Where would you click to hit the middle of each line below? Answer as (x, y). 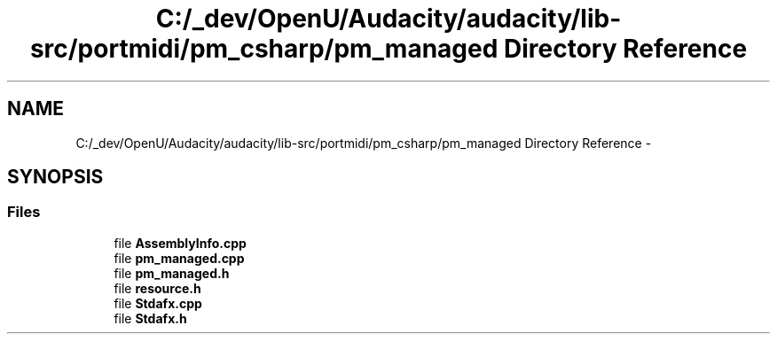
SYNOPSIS (55, 177)
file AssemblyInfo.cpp (180, 243)
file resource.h (157, 288)
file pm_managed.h (172, 273)
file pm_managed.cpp (179, 258)
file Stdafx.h (150, 318)
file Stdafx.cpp (158, 303)
